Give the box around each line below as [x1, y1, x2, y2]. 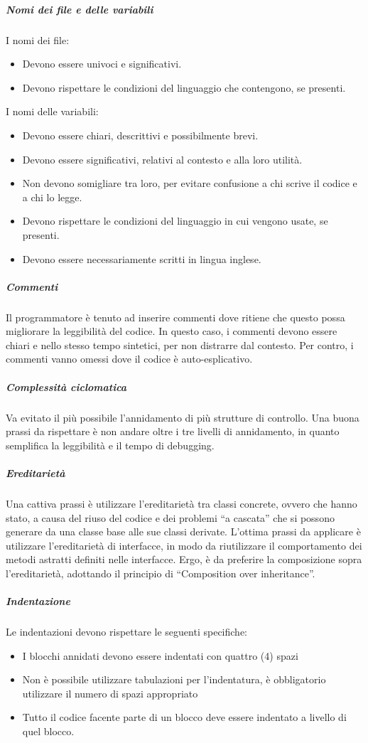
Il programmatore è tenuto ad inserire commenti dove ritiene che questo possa [6, 309, 345, 324]
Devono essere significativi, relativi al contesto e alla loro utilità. [22, 151, 303, 166]
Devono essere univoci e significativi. [22, 56, 182, 71]
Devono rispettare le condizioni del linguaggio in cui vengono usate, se [22, 213, 328, 228]
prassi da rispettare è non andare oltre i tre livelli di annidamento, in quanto [6, 424, 340, 439]
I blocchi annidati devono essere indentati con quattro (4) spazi [22, 648, 298, 663]
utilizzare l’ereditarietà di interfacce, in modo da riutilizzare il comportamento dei [6, 538, 362, 552]
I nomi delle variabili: [6, 104, 99, 119]
